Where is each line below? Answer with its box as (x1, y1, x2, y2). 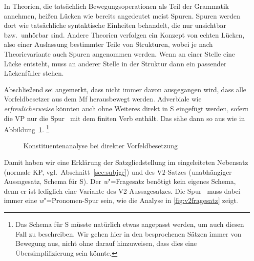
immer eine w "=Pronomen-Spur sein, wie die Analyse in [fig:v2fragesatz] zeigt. (4, 195, 238, 205)
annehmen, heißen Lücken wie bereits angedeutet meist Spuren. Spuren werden (4, 10, 240, 20)
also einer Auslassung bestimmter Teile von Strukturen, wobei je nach (4, 39, 213, 49)
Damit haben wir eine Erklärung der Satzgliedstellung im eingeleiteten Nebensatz (4, 157, 248, 167)
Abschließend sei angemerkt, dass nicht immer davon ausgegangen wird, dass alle (4, 84, 247, 94)
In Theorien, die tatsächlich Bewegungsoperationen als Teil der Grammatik (4, 1, 229, 11)
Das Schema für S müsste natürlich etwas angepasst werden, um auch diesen (15, 219, 244, 229)
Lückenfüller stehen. (4, 68, 64, 78)
